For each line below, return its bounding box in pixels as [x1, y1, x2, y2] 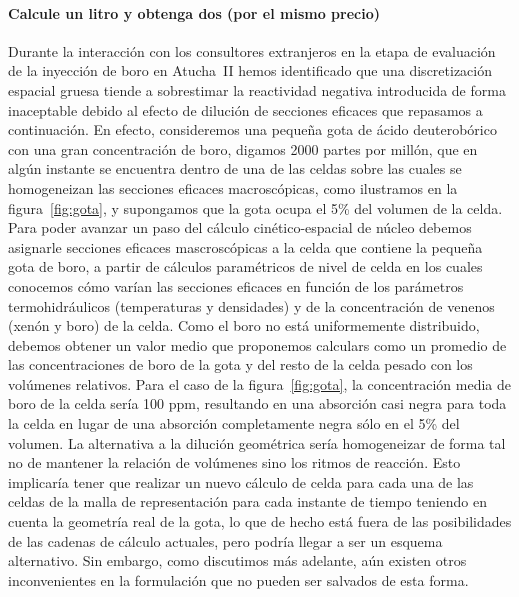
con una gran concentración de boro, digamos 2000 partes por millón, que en [8, 138, 478, 159]
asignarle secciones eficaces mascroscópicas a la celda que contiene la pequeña [8, 236, 483, 257]
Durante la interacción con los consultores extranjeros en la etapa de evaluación [8, 40, 496, 61]
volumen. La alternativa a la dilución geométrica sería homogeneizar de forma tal [8, 432, 506, 453]
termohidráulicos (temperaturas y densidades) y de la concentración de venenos [8, 295, 495, 316]
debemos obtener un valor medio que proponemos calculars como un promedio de [8, 334, 507, 355]
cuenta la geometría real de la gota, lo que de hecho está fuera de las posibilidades [8, 511, 512, 532]
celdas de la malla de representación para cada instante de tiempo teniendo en [8, 491, 488, 512]
